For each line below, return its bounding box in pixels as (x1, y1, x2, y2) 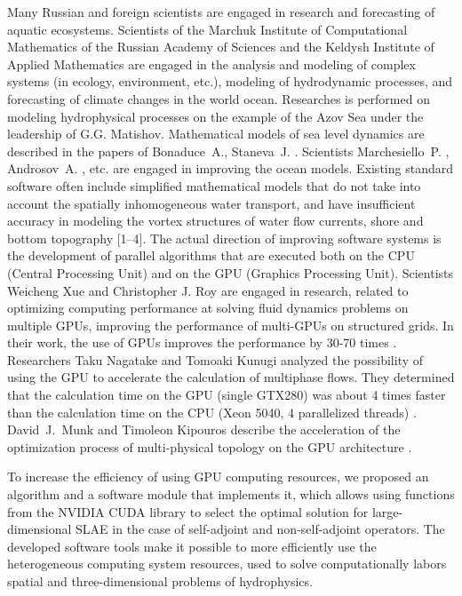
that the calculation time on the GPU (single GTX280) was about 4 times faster (7, 385, 446, 404)
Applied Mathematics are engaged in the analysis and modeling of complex (7, 54, 416, 73)
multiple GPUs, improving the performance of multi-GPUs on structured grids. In (7, 315, 454, 334)
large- (371, 502, 403, 521)
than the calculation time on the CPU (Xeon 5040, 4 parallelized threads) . (7, 402, 417, 421)
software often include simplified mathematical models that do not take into (7, 176, 421, 195)
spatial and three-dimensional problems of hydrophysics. (7, 572, 313, 590)
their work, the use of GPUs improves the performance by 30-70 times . (7, 333, 397, 352)
